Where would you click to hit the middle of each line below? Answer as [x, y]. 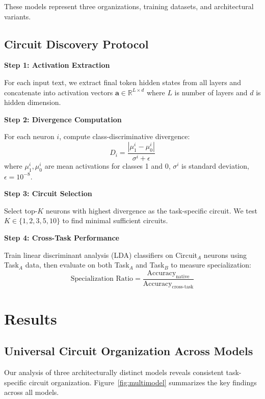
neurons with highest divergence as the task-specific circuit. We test [151, 210]
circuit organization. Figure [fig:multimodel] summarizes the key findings [143, 382]
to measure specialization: [211, 265]
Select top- [21, 210]
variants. [18, 16]
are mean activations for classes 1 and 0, [108, 165]
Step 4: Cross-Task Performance [62, 238]
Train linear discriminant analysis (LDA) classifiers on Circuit [101, 255]
